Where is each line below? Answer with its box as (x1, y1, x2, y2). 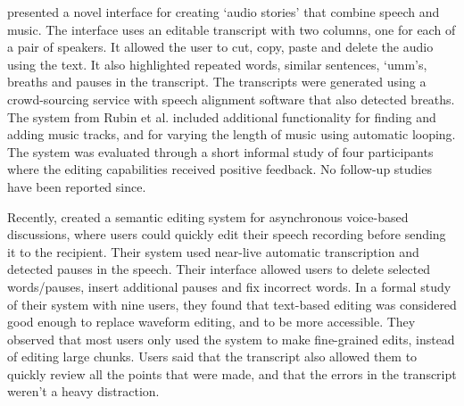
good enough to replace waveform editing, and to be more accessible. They (7, 312, 416, 331)
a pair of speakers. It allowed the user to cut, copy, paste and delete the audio (7, 37, 434, 56)
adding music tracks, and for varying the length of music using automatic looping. (7, 125, 456, 144)
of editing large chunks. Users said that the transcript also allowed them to (7, 347, 418, 366)
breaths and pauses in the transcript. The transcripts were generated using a (7, 72, 427, 91)
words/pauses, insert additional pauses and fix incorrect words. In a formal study (7, 277, 452, 295)
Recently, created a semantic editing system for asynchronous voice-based (7, 207, 409, 226)
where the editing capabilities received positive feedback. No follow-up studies (7, 160, 432, 178)
